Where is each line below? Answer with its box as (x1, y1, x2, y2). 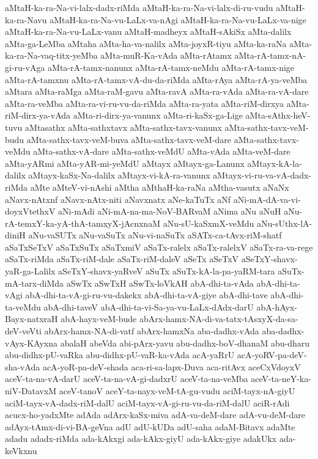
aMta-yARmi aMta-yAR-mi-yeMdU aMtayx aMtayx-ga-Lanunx (5, 156, 245, 169)
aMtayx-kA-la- (247, 156, 302, 169)
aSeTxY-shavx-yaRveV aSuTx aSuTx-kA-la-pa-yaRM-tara (58, 265, 275, 277)
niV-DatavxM (5, 384, 57, 397)
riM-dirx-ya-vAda (5, 109, 71, 122)
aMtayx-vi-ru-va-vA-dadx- (213, 169, 312, 182)
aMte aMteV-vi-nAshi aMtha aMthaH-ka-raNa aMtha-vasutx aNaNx (30, 180, 289, 193)
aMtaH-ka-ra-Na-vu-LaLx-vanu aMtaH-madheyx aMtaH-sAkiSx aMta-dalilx (5, 25, 292, 38)
